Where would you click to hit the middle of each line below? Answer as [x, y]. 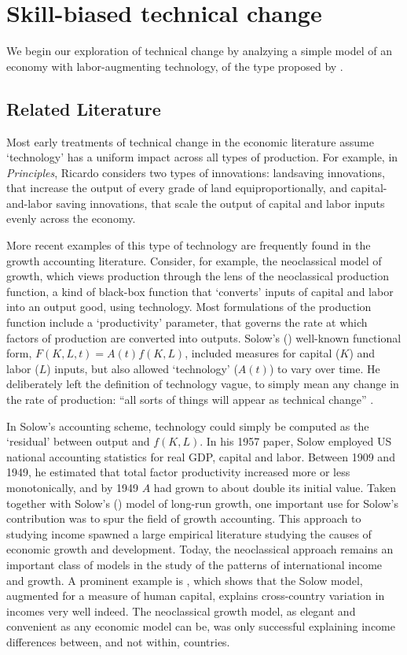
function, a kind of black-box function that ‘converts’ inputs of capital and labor [200, 291]
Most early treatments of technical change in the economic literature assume [190, 141]
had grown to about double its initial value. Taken [275, 487]
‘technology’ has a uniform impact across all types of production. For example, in [202, 157]
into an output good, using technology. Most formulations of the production [189, 307]
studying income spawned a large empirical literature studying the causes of [189, 533]
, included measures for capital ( [262, 353]
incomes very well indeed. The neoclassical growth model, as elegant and [181, 611]
